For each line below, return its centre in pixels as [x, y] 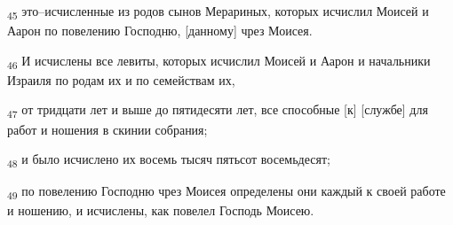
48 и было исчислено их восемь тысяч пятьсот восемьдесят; [169, 160]
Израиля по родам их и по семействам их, [121, 79]
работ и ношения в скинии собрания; [107, 129]
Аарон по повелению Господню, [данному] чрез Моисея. [160, 31]
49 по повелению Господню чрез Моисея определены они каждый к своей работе [226, 192]
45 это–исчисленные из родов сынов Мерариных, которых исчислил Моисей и [218, 12]
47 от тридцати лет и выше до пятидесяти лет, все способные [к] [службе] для [218, 111]
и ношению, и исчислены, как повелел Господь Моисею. [161, 210]
